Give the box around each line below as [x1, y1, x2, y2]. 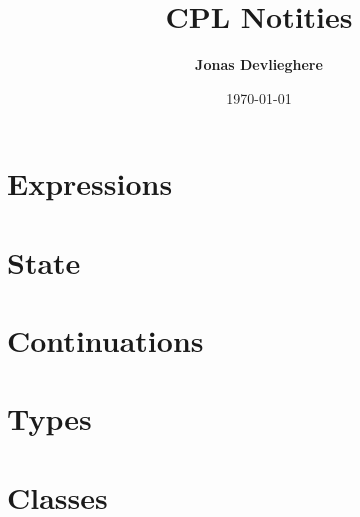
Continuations [7, 320, 204, 361]
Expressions [7, 163, 173, 204]
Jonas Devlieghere [195, 54, 323, 75]
